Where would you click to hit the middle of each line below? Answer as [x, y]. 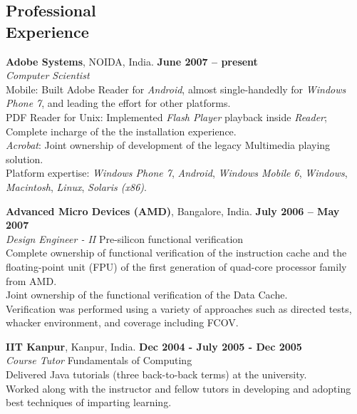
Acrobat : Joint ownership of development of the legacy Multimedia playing [168, 145]
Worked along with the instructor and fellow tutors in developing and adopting [178, 388]
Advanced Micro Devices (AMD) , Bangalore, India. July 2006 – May [173, 211]
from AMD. [31, 280]
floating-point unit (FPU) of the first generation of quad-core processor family [176, 266]
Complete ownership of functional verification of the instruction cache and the [176, 253]
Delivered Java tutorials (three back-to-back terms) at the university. [156, 374]
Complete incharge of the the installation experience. [121, 131]
